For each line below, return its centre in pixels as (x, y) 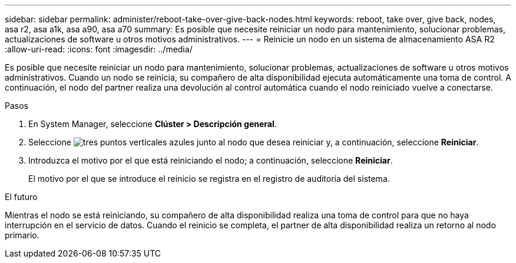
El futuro (21, 197)
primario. (22, 235)
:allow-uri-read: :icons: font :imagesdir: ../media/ (99, 49)
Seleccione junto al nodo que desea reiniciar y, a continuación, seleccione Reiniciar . (254, 142)
